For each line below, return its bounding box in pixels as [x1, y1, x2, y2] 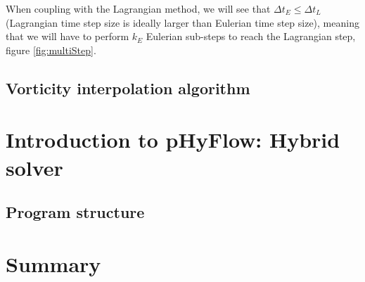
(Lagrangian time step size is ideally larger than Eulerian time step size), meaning [6, 15, 359, 30]
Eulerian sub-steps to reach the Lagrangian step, [146, 29, 356, 44]
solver [6, 153, 63, 181]
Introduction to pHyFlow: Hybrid [6, 125, 340, 154]
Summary [6, 249, 101, 278]
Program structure [6, 201, 145, 223]
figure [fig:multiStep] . [6, 42, 96, 57]
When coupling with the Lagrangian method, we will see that [6, 1, 271, 15]
